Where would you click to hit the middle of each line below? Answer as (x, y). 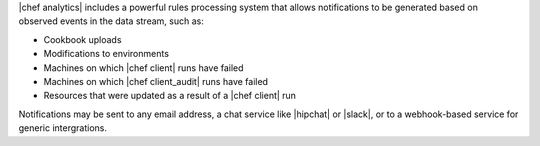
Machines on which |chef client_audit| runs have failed (156, 81)
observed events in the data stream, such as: (111, 21)
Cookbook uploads (82, 39)
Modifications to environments (106, 54)
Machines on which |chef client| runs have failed (143, 67)
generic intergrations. (62, 128)
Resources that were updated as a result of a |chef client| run (170, 96)
